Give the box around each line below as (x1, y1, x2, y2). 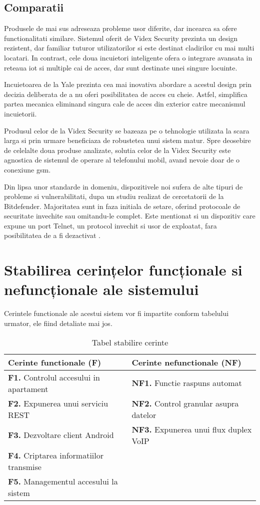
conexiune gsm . (4, 164, 51, 174)
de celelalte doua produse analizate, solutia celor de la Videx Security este (4, 144, 231, 155)
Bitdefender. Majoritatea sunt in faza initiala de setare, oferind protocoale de (4, 200, 240, 211)
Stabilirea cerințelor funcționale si (4, 259, 242, 280)
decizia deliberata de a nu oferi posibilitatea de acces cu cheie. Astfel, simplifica (4, 88, 247, 99)
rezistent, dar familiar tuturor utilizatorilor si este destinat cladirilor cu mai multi (4, 42, 254, 53)
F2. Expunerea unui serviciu (8, 397, 108, 409)
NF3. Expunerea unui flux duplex (131, 423, 252, 435)
